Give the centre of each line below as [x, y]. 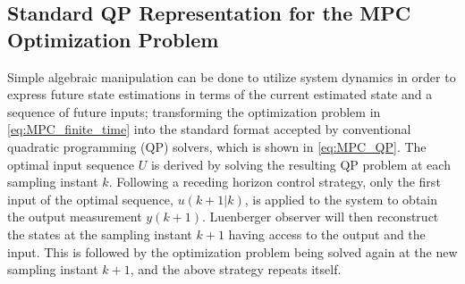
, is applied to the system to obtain [341, 199]
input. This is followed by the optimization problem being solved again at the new [232, 251]
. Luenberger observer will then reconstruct [321, 217]
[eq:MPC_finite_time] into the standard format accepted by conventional [209, 129]
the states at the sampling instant [100, 234]
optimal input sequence [71, 164]
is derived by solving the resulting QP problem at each [300, 164]
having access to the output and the [327, 234]
